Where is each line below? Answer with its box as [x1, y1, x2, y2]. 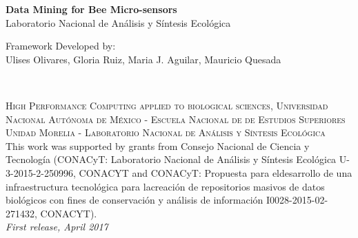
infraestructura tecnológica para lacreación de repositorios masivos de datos [6, 179, 325, 193]
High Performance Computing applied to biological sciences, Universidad [6, 98, 328, 112]
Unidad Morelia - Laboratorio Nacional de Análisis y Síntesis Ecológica [6, 125, 326, 140]
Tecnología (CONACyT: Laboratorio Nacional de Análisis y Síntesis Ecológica [6, 152, 337, 166]
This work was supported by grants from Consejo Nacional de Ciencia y [6, 138, 310, 153]
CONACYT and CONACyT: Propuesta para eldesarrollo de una [79, 165, 352, 180]
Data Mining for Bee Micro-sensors [6, 2, 177, 16]
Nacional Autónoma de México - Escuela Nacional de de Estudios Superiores [6, 111, 346, 126]
